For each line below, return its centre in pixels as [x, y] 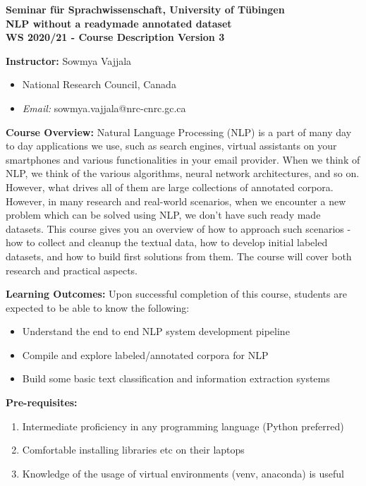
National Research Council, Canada [99, 84]
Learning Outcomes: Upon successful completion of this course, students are [176, 294]
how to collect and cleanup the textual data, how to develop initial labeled [167, 242]
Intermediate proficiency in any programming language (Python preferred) [183, 426]
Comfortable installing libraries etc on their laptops [133, 450]
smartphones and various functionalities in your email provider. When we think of [183, 159]
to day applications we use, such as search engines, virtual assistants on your [171, 146]
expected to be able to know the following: [98, 307]
